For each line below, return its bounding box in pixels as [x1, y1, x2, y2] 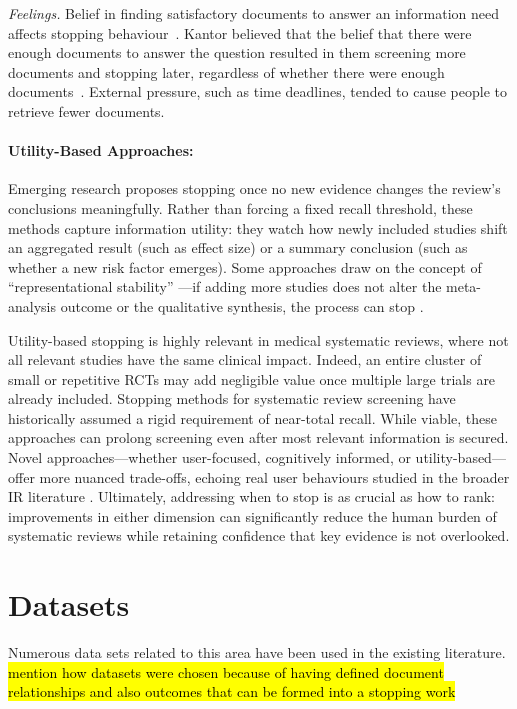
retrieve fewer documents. [8, 100, 165, 121]
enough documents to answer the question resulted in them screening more [8, 42, 466, 63]
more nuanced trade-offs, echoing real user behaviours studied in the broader [39, 466, 510, 487]
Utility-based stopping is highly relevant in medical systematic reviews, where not [8, 329, 509, 350]
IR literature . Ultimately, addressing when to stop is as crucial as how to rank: [8, 486, 495, 507]
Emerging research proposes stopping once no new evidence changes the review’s [8, 178, 501, 199]
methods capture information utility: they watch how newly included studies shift [8, 217, 508, 238]
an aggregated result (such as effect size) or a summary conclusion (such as [8, 237, 468, 258]
